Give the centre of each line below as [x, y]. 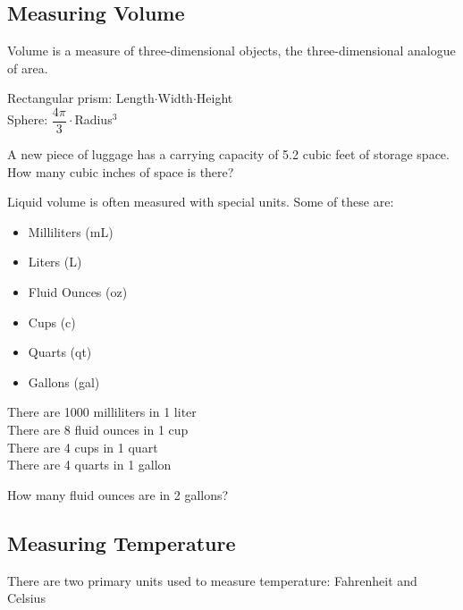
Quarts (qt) [60, 352]
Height [215, 98]
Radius [93, 119]
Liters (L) [55, 262]
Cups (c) [52, 322]
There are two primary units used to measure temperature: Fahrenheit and [212, 580]
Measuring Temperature [122, 542]
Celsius [26, 598]
